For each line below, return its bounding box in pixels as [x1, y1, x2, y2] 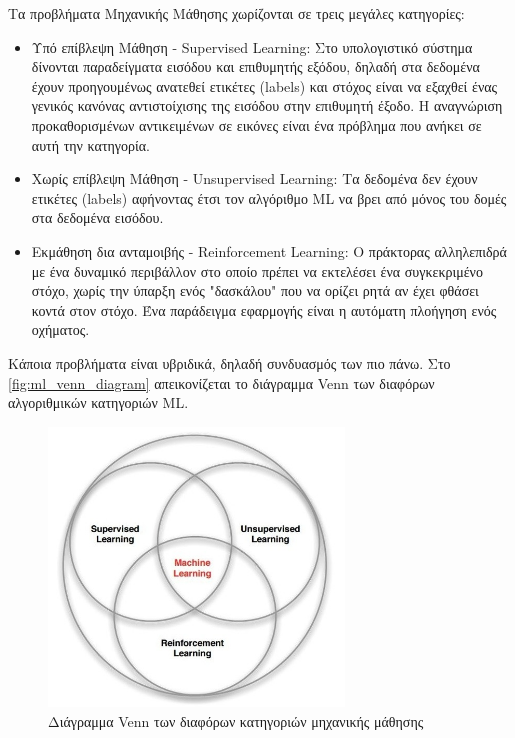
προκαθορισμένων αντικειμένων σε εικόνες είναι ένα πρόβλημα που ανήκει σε [31, 114, 482, 135]
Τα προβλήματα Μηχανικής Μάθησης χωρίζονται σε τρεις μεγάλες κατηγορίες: [8, 3, 465, 23]
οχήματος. [31, 319, 90, 340]
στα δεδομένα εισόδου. [31, 207, 164, 228]
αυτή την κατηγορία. [31, 134, 150, 155]
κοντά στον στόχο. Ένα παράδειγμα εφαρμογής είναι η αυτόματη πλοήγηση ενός [31, 299, 497, 320]
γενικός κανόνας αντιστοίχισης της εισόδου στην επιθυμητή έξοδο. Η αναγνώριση [31, 95, 503, 116]
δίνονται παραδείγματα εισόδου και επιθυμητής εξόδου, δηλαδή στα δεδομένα [31, 56, 480, 77]
